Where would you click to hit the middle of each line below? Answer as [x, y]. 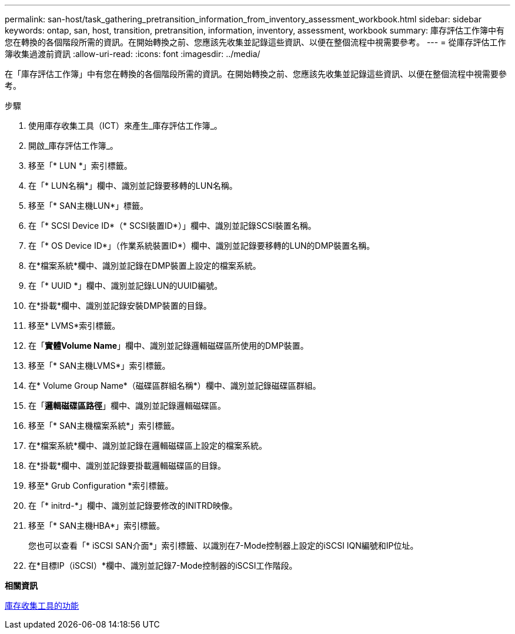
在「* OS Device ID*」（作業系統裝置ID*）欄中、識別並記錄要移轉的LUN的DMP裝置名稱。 [202, 246]
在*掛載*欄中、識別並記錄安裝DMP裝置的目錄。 [120, 306]
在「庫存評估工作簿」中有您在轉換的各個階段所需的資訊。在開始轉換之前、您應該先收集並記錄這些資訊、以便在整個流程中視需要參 [256, 74]
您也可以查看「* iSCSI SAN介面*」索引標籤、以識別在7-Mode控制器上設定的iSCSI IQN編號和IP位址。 [223, 545]
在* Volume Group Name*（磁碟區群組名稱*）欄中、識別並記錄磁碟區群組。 [175, 386]
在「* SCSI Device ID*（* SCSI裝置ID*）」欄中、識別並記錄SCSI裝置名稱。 [172, 226]
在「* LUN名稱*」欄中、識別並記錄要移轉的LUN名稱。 [133, 186]
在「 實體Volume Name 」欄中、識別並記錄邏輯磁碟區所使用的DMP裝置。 [168, 346]
